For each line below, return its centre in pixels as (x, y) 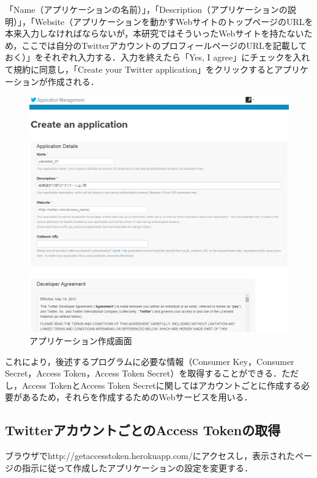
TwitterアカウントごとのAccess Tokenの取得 (143, 430)
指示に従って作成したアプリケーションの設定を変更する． (137, 467)
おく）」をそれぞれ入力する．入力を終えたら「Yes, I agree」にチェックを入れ (158, 57)
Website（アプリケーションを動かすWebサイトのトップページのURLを (174, 21)
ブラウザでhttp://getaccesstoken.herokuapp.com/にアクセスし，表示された (150, 456)
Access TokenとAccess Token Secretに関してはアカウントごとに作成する (162, 385)
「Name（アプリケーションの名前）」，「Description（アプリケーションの (146, 9)
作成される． (73, 81)
